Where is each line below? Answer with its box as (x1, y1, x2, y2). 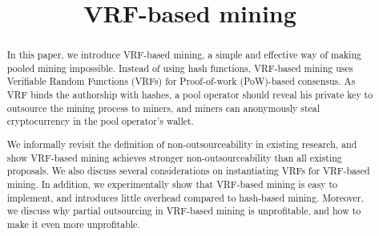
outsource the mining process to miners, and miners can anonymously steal (6, 101, 321, 114)
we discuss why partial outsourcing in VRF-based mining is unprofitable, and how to (6, 204, 361, 218)
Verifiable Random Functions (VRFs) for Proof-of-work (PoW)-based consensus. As (6, 74, 356, 88)
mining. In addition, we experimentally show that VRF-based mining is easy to (6, 177, 337, 190)
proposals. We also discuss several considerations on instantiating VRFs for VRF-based (6, 164, 370, 178)
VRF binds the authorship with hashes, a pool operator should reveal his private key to (6, 88, 373, 102)
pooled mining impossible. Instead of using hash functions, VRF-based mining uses (6, 61, 353, 74)
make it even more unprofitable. (6, 217, 140, 230)
